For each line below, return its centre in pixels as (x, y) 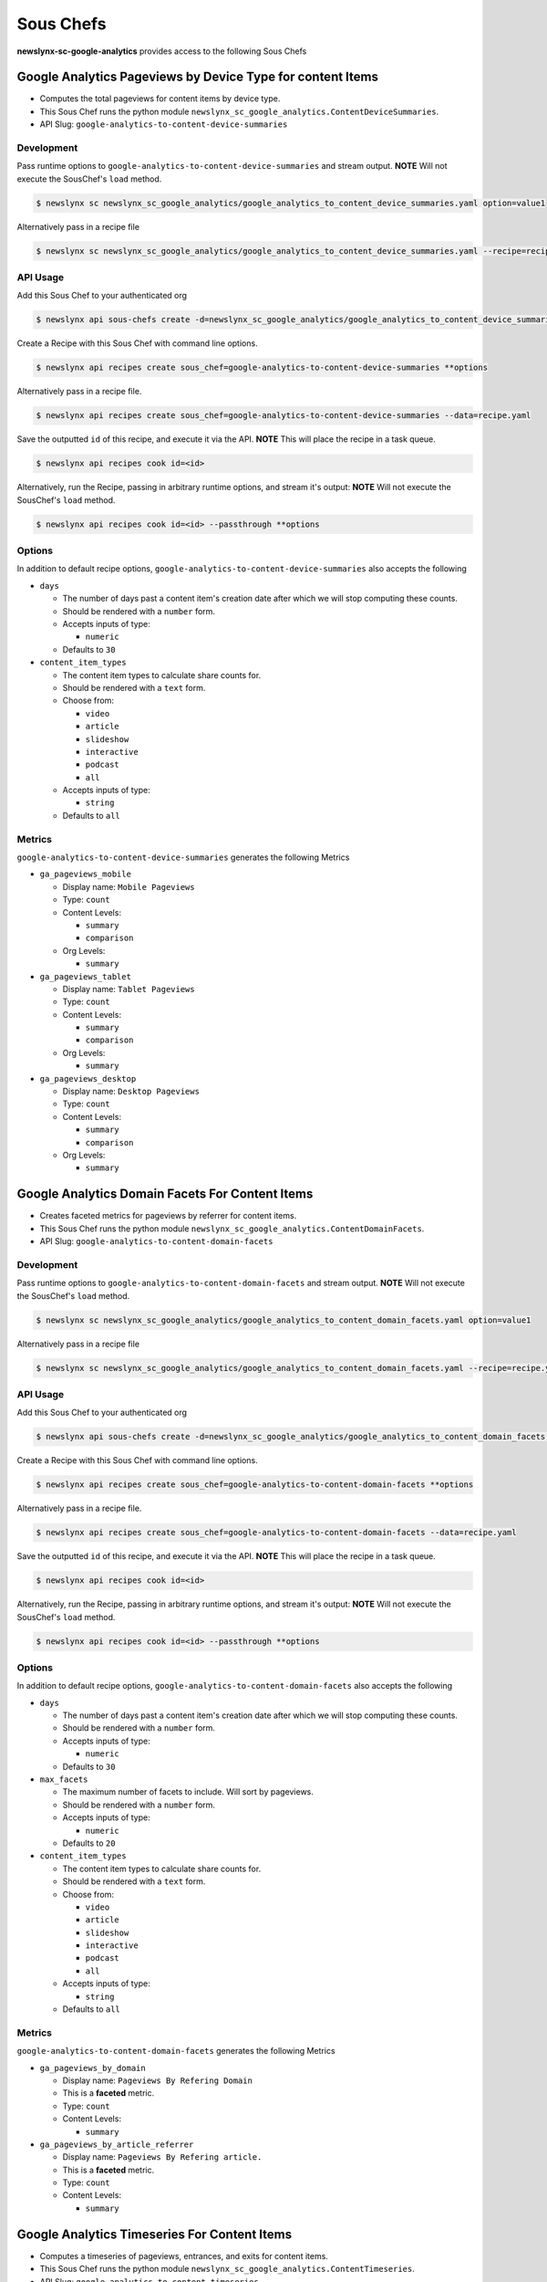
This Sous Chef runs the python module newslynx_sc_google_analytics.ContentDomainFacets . (232, 1229)
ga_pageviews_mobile (86, 874)
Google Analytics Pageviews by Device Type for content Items (197, 77)
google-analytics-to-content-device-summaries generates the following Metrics (183, 857)
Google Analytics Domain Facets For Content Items (165, 1194)
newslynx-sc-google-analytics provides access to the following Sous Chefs (162, 51)
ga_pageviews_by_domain (93, 2068)
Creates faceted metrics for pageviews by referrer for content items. (168, 1216)
